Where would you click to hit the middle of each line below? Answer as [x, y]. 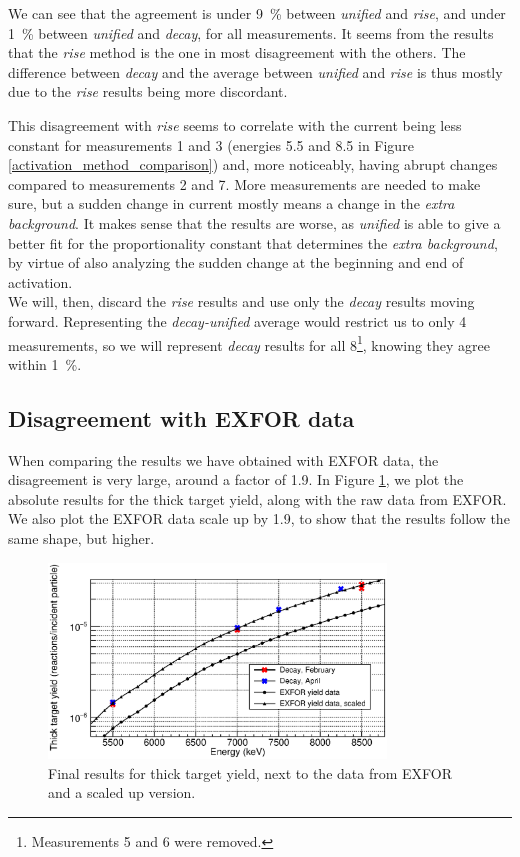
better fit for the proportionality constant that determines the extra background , [253, 242]
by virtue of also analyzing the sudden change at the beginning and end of [236, 262]
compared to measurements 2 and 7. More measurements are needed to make [244, 183]
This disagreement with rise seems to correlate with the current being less [235, 124]
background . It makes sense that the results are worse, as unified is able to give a [254, 222]
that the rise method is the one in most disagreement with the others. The [237, 52]
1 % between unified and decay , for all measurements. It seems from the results [251, 32]
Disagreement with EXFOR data [181, 417]
